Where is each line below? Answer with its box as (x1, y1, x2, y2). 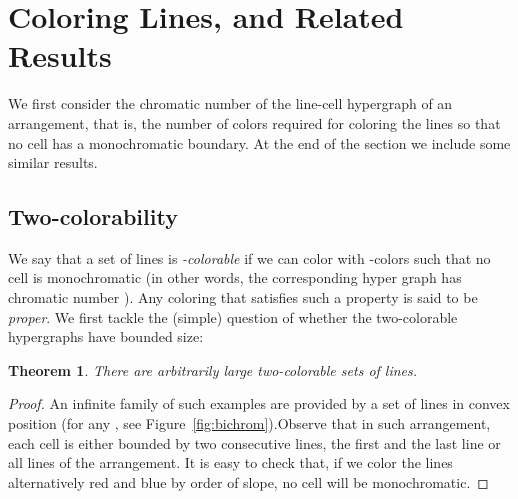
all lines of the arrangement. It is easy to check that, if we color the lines (8, 452, 453, 473)
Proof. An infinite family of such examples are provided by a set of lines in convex (8, 393, 510, 414)
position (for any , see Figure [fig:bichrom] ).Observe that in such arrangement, (8, 413, 491, 434)
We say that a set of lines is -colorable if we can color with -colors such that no (8, 247, 491, 268)
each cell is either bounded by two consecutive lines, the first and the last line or (8, 432, 501, 453)
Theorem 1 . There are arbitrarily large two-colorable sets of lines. (8, 359, 418, 380)
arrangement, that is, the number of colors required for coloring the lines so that (8, 112, 501, 133)
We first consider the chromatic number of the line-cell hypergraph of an (8, 93, 453, 114)
